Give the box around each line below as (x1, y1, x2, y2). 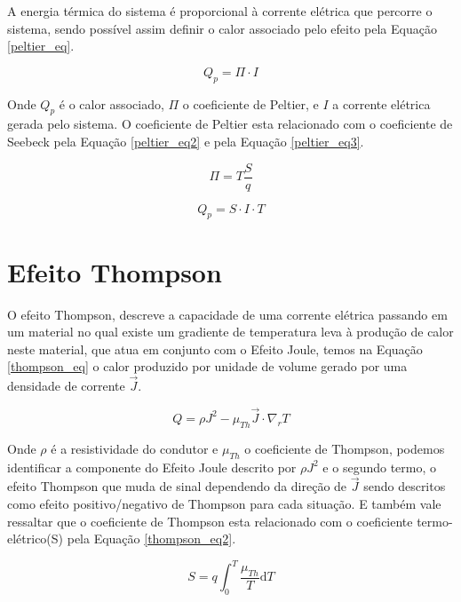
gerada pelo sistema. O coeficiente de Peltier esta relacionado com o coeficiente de (7, 115, 453, 133)
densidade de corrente (7, 376, 125, 395)
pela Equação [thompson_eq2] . (67, 529, 236, 548)
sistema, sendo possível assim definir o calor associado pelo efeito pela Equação (7, 19, 437, 37)
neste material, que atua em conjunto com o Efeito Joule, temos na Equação (7, 339, 423, 358)
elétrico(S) (7, 529, 64, 548)
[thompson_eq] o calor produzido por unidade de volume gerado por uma (7, 357, 408, 376)
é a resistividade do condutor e (51, 439, 219, 457)
